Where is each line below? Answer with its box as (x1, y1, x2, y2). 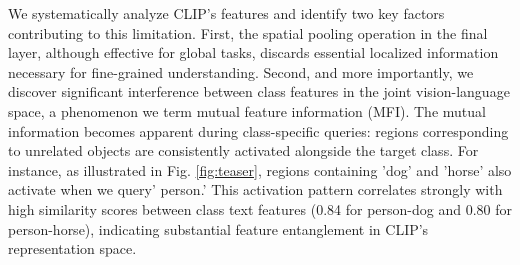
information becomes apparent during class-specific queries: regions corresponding (8, 120, 509, 141)
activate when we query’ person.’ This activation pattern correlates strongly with (8, 179, 503, 200)
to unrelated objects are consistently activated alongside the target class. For (8, 140, 479, 161)
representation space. (8, 238, 137, 259)
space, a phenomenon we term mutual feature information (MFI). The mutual (8, 100, 486, 121)
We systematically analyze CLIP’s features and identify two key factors (8, 3, 445, 23)
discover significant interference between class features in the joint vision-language (8, 81, 510, 102)
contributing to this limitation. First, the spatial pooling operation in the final (8, 22, 488, 43)
